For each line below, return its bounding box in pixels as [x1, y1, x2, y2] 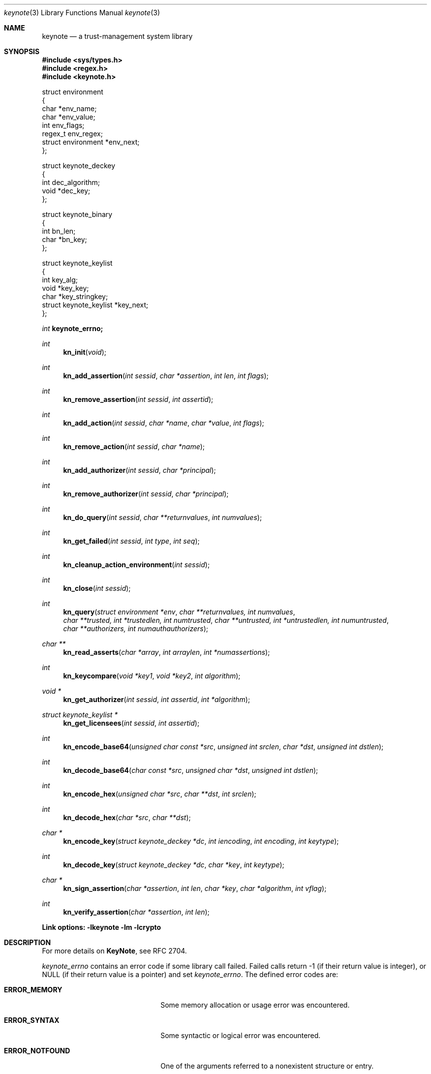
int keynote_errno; [42, 324, 103, 333]
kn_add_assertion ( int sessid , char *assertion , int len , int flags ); [63, 371, 269, 380]
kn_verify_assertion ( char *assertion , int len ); [63, 908, 210, 916]
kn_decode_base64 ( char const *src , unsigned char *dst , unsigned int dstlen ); [63, 766, 318, 774]
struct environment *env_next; [42, 138, 140, 146]
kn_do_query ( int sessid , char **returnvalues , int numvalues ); [63, 513, 262, 522]
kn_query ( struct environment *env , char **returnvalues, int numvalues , [63, 608, 295, 616]
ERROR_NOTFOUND [4, 1046, 70, 1055]
